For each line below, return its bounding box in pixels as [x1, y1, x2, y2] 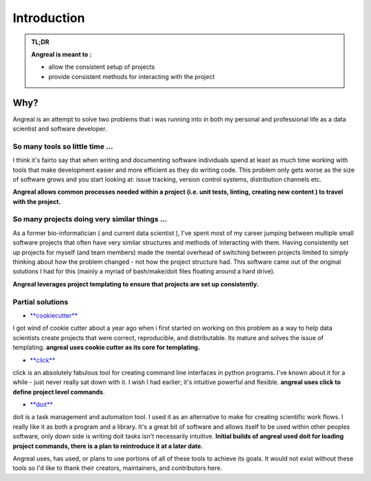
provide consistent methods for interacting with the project [48, 72, 215, 80]
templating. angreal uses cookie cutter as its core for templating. [12, 344, 201, 352]
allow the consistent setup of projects [48, 63, 155, 71]
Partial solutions [12, 297, 69, 306]
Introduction [12, 10, 85, 25]
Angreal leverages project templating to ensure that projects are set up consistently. [12, 280, 259, 288]
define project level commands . [12, 388, 106, 396]
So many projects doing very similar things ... [12, 214, 168, 224]
